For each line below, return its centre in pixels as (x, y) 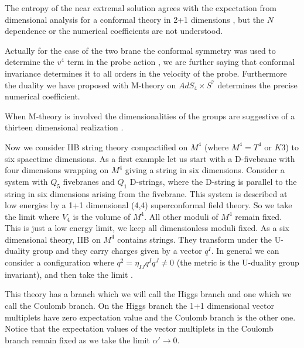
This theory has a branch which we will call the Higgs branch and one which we (148, 294)
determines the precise (257, 85)
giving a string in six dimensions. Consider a (205, 170)
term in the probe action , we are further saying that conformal (181, 62)
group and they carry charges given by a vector (117, 251)
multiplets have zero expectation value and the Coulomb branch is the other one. (150, 317)
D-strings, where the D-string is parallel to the (213, 181)
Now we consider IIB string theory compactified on (96, 147)
